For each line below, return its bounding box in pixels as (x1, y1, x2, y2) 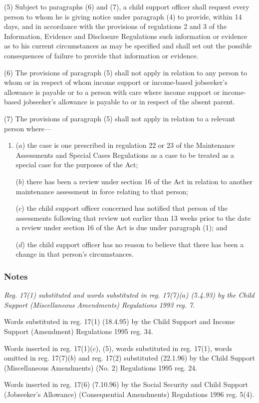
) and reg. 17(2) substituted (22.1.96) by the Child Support (73, 353, 255, 363)
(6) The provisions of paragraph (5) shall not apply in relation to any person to (4, 67, 248, 77)
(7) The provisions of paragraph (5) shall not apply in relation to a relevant (4, 113, 236, 123)
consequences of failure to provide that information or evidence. (4, 50, 199, 60)
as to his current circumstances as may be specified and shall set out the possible (4, 40, 252, 51)
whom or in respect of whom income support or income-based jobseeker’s (4, 77, 228, 87)
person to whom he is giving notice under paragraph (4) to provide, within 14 (4, 11, 242, 21)
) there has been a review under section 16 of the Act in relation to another (21, 176, 253, 186)
